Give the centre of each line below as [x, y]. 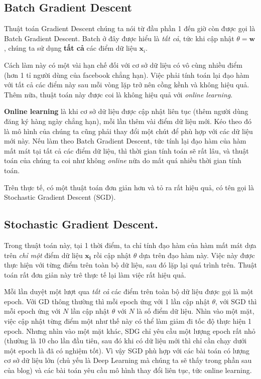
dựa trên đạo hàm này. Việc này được [197, 255]
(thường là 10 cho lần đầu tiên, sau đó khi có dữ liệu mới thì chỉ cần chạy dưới [125, 341]
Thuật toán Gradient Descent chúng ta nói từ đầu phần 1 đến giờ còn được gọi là [130, 28]
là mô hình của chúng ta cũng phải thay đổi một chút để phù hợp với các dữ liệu [128, 131]
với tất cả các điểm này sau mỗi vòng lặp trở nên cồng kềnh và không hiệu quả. [127, 85]
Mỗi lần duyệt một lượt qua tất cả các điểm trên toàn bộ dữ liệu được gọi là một [129, 291]
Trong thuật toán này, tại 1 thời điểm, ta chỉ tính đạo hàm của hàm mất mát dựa [130, 245]
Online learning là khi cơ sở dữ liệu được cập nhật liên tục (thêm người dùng [126, 111]
